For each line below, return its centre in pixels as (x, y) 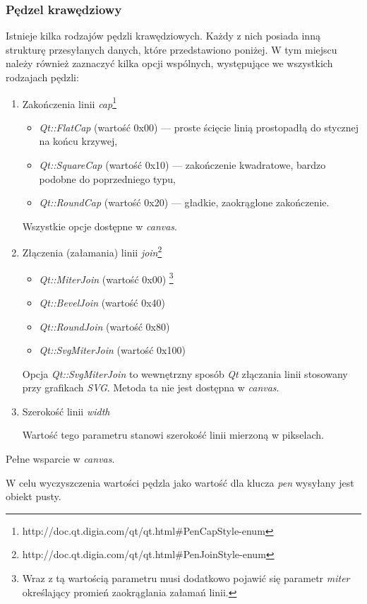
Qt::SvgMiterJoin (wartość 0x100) (112, 350)
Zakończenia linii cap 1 (70, 102)
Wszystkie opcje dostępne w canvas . (100, 226)
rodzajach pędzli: (42, 77)
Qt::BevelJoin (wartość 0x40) (102, 302)
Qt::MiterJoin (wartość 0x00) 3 (106, 278)
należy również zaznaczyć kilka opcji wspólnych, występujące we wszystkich (169, 63)
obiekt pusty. (34, 496)
